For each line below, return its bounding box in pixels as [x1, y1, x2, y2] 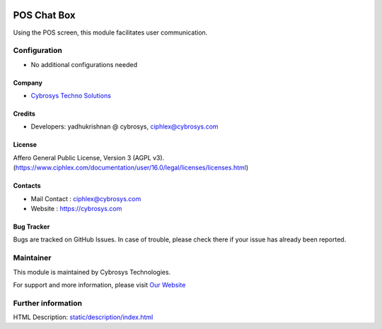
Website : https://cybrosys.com [30, 205, 122, 213]
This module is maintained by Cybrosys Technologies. [13, 268, 171, 276]
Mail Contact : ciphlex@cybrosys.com [30, 194, 141, 203]
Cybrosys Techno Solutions [30, 92, 111, 100]
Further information [13, 298, 83, 308]
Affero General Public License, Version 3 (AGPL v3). [13, 153, 165, 162]
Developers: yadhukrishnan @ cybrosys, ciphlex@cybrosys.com [30, 122, 219, 131]
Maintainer [13, 253, 52, 263]
